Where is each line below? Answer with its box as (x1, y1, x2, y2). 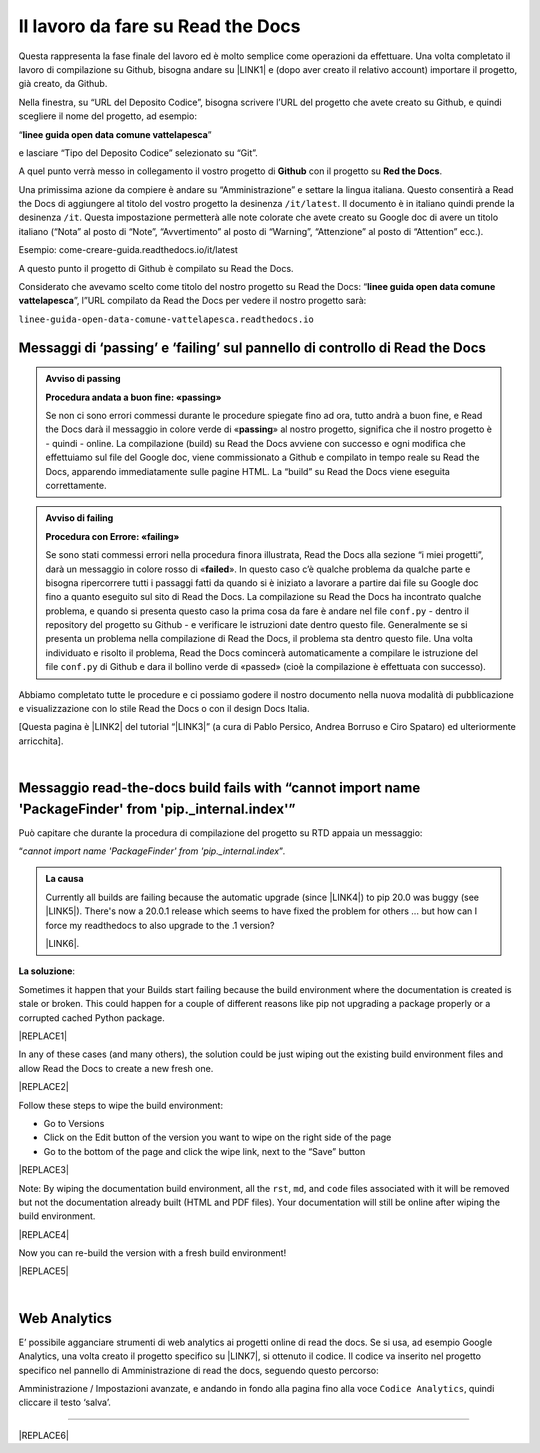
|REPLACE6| (18, 1429, 70, 1441)
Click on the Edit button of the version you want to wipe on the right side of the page (43, 1131, 392, 1144)
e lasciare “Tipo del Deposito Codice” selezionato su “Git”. (18, 146, 259, 159)
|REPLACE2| (18, 1081, 69, 1093)
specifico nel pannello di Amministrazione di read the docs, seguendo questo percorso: (18, 1364, 379, 1376)
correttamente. (45, 479, 107, 491)
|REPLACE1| (18, 1030, 68, 1042)
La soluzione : (18, 965, 75, 977)
